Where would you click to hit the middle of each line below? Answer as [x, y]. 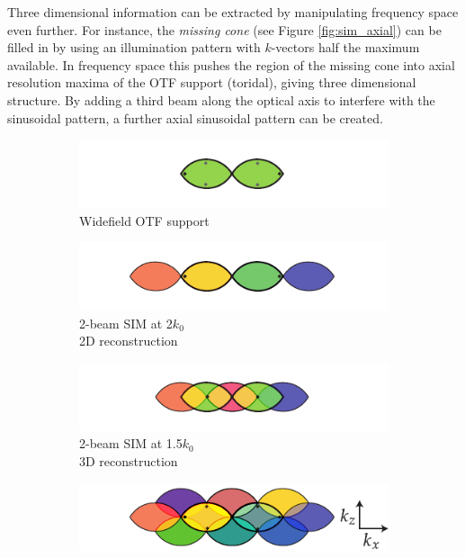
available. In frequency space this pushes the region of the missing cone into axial [231, 64]
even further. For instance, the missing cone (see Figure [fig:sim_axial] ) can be [224, 29]
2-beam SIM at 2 [126, 323]
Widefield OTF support [144, 220]
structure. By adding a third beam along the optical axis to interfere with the [221, 99]
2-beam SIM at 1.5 [131, 443]
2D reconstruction [129, 341]
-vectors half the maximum [345, 47]
